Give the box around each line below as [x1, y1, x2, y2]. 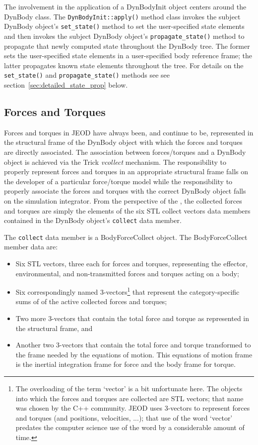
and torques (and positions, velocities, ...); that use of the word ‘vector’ [15, 412, 233, 423]
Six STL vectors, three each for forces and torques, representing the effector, [15, 258, 248, 269]
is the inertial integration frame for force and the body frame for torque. [15, 359, 236, 369]
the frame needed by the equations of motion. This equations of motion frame [15, 349, 253, 359]
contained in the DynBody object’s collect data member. [4, 215, 182, 225]
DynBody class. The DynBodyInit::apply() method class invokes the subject [4, 11, 241, 21]
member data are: [4, 241, 58, 252]
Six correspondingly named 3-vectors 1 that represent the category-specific [15, 285, 240, 297]
